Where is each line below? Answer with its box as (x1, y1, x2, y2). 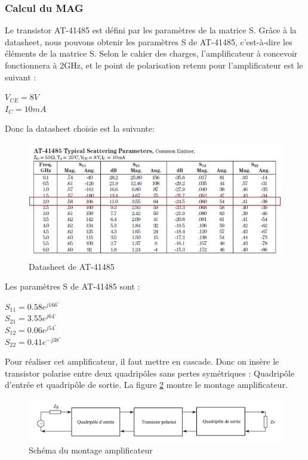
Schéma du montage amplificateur (29, 444, 153, 456)
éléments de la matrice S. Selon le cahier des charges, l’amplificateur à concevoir (5, 47, 298, 60)
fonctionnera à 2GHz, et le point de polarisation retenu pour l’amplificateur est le (5, 59, 303, 71)
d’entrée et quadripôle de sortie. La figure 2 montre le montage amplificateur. (5, 378, 288, 391)
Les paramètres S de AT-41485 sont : (5, 280, 140, 293)
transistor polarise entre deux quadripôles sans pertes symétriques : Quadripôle (5, 366, 295, 379)
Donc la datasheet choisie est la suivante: (5, 122, 155, 135)
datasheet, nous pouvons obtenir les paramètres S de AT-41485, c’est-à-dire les (5, 35, 292, 48)
